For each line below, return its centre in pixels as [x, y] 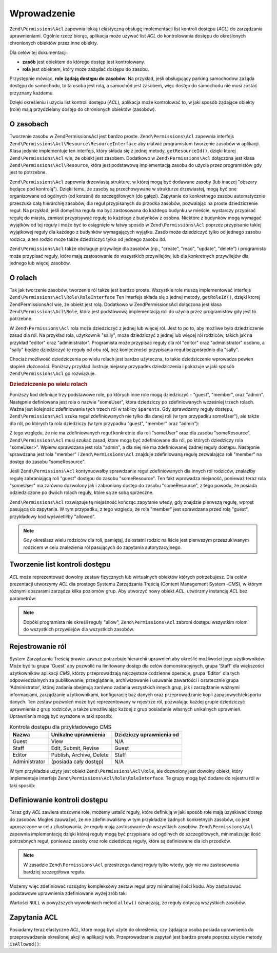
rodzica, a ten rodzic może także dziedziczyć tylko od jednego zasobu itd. [88, 239]
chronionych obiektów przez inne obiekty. [54, 43]
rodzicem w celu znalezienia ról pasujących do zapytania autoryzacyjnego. [103, 547]
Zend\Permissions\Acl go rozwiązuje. [53, 374]
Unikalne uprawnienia [78, 734]
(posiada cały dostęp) [77, 761]
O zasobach [29, 124]
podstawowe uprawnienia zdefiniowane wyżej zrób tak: [68, 893]
